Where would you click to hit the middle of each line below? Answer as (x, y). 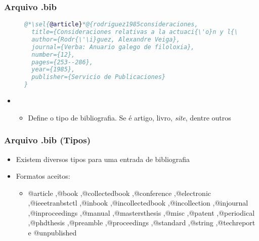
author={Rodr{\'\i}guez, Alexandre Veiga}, (106, 39)
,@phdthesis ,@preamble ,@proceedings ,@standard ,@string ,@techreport (142, 223)
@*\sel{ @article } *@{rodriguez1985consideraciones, (111, 25)
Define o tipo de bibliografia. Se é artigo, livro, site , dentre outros (129, 117)
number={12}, (53, 54)
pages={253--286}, (62, 62)
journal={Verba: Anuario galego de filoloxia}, (113, 47)
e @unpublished (52, 233)
